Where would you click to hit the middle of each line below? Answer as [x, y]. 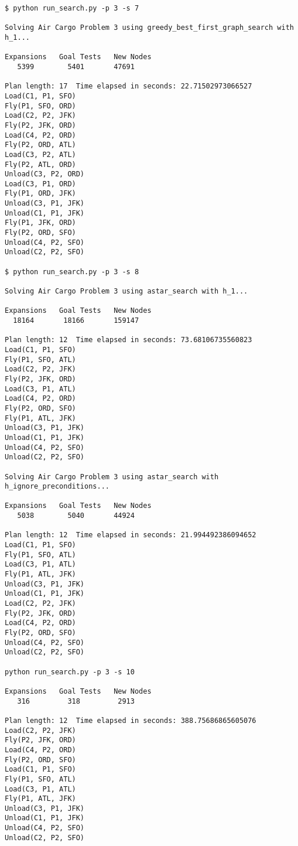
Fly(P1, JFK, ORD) [40, 223]
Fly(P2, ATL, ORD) [40, 164]
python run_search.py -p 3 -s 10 [70, 672]
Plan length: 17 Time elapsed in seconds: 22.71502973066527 [129, 86]
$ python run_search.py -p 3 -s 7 [72, 8]
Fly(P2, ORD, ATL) [40, 145]
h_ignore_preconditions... [57, 487]
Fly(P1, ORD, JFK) [40, 194]
